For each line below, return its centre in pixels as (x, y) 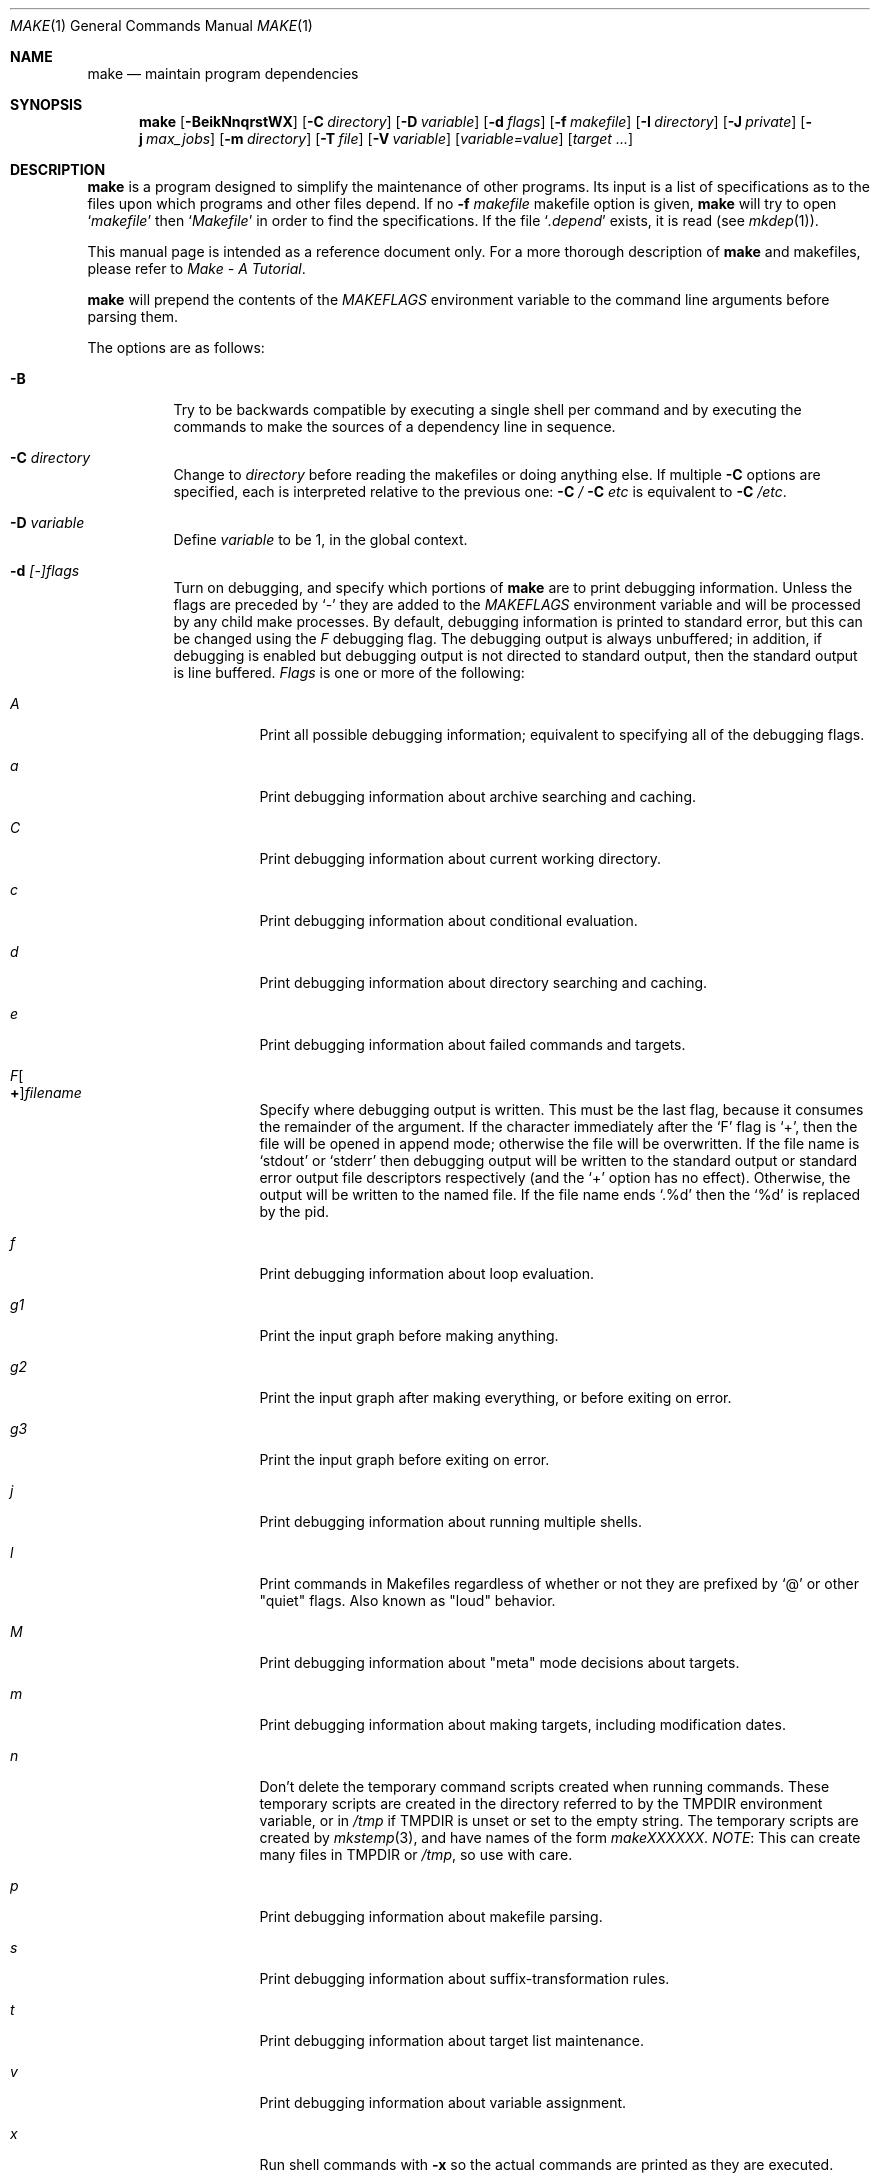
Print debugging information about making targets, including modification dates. (522, 1724)
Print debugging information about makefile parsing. (431, 1916)
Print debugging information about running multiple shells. (450, 1521)
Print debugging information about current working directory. (460, 858)
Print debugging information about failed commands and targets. (472, 1044)
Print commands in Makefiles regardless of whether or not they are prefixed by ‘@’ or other (559, 1583)
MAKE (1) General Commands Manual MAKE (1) (161, 25)
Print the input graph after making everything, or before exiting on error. (495, 1397)
